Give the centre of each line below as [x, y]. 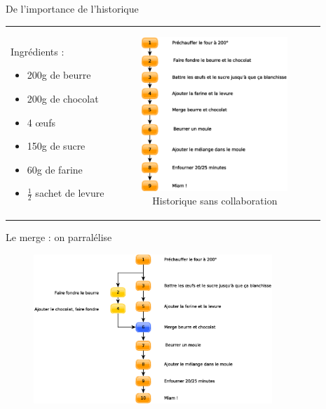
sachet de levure [70, 193]
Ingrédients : [38, 51]
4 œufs [41, 122]
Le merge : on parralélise [59, 237]
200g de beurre [59, 75]
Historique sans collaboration [215, 201]
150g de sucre [56, 146]
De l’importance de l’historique [72, 8]
